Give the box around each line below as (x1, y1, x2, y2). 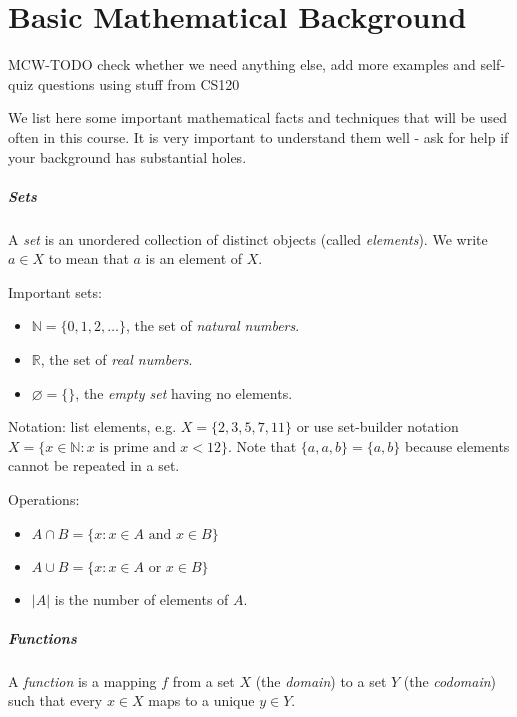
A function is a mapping (8, 670, 157, 691)
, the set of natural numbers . (125, 315, 300, 336)
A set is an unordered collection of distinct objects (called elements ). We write (8, 228, 488, 249)
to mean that (48, 248, 129, 269)
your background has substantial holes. (8, 146, 247, 167)
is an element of (145, 248, 243, 269)
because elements (405, 435, 510, 456)
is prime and (99, 440, 176, 455)
